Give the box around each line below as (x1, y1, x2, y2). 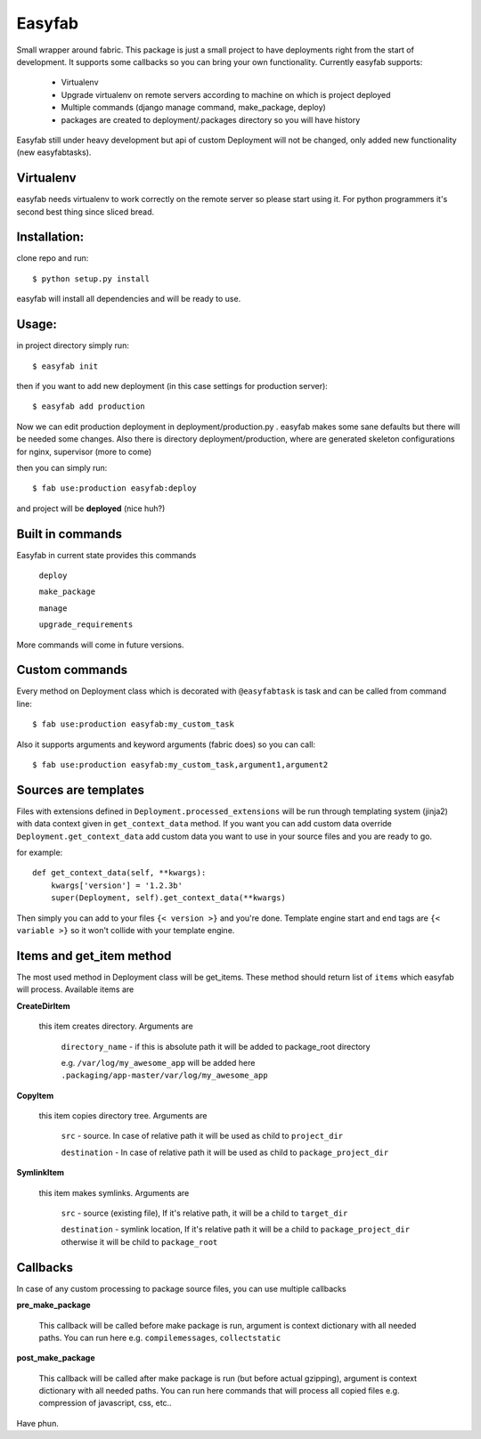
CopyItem (16, 1090, 54, 1101)
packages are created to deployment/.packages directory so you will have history (61, 114, 361, 125)
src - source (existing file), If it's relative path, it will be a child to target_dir (61, 1207, 348, 1219)
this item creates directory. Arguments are (38, 1020, 193, 1032)
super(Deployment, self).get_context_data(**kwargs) (50, 893, 287, 903)
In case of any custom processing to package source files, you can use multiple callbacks (16, 1283, 346, 1294)
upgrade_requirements (38, 620, 134, 630)
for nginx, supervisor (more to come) (16, 446, 152, 457)
